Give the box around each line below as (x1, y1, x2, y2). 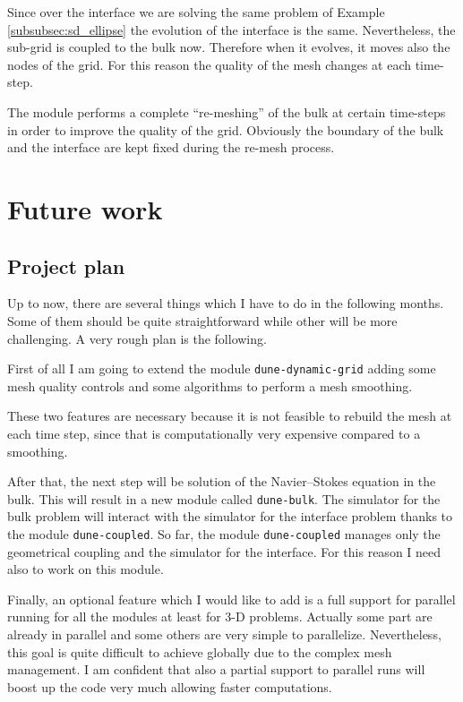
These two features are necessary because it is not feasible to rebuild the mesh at (7, 407, 452, 425)
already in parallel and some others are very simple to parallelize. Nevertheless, (7, 625, 442, 644)
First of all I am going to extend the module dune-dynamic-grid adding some (7, 359, 436, 378)
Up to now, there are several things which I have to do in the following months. (7, 294, 444, 312)
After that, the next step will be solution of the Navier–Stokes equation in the (7, 472, 436, 491)
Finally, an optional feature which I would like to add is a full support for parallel (7, 589, 456, 608)
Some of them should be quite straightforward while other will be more (7, 311, 398, 330)
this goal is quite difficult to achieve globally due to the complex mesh (7, 642, 392, 661)
